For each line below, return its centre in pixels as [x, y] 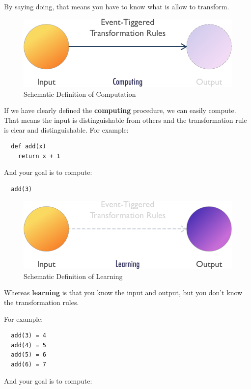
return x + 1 [39, 156]
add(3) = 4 [28, 336]
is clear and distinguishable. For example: [66, 129]
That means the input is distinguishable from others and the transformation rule [125, 120]
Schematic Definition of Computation [80, 94]
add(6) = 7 [28, 364]
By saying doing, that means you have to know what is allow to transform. [117, 6]
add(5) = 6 [28, 355]
